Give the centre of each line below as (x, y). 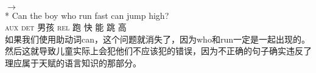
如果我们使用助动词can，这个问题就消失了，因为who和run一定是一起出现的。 (157, 39)
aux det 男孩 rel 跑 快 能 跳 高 (66, 27)
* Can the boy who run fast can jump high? (87, 15)
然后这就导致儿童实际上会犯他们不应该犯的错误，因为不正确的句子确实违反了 (158, 51)
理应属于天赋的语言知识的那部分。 (73, 62)
